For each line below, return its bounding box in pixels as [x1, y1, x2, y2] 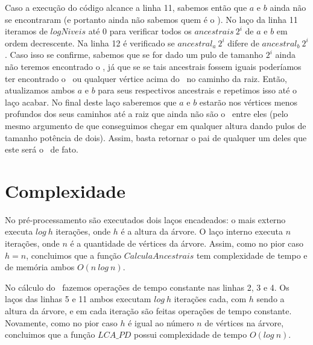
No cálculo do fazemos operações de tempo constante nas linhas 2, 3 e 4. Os [5, 280, 289, 293]
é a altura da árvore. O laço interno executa [121, 225, 283, 238]
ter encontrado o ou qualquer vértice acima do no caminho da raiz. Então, [5, 72, 287, 84]
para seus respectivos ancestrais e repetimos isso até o [98, 84, 297, 97]
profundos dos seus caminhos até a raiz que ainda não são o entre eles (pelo [5, 107, 288, 120]
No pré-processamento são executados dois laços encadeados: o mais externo [5, 213, 286, 226]
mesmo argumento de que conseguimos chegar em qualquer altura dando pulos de [5, 119, 306, 131]
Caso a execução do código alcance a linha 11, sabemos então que [5, 1, 247, 13]
